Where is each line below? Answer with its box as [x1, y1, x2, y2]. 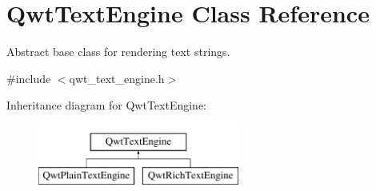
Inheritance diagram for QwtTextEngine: [6, 97, 207, 113]
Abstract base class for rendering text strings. [6, 43, 230, 60]
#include [6, 70, 51, 86]
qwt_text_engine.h [69, 70, 165, 86]
